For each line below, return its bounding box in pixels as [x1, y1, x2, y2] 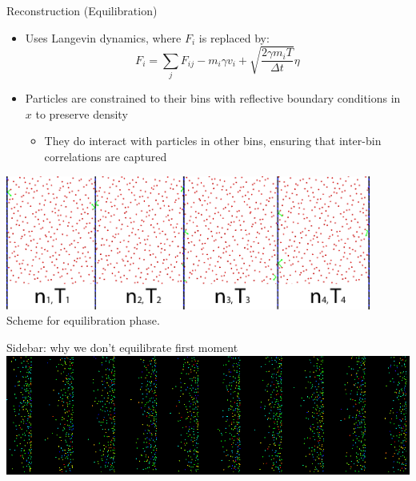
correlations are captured [44, 148, 167, 164]
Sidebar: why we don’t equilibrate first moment [6, 338, 238, 355]
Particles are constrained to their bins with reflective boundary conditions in [25, 90, 401, 107]
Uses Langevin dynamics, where [25, 29, 182, 46]
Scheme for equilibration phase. [6, 312, 160, 329]
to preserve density [35, 105, 128, 122]
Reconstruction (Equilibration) [6, 2, 158, 18]
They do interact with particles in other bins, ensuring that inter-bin [44, 132, 382, 149]
